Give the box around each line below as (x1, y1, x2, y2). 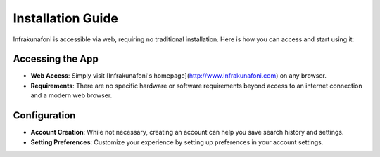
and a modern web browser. (30, 91, 113, 100)
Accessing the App (13, 53, 99, 65)
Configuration (13, 109, 76, 122)
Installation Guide (13, 11, 119, 26)
